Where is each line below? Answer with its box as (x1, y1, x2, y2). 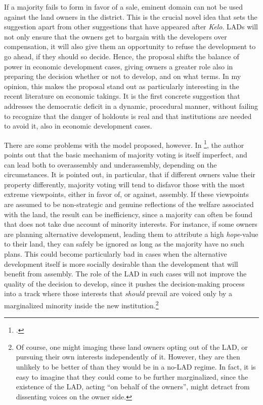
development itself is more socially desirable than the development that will (4, 258, 238, 269)
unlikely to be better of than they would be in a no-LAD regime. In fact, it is (16, 361, 256, 372)
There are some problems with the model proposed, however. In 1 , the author (4, 138, 244, 150)
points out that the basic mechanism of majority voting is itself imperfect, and (4, 149, 247, 159)
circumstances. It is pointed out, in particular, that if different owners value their (4, 169, 255, 180)
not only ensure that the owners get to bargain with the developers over (4, 31, 227, 42)
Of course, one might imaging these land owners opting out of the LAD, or (16, 341, 248, 352)
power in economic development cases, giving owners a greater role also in (4, 61, 233, 71)
